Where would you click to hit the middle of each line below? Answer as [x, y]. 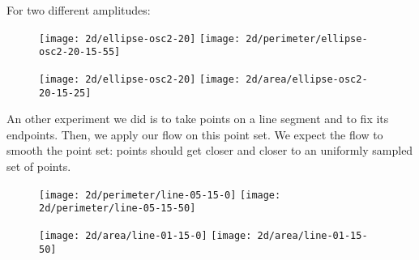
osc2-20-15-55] [80, 52]
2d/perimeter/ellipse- [307, 38]
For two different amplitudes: [79, 10]
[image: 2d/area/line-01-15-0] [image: [145, 235]
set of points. [39, 166]
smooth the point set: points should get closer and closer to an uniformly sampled [210, 150]
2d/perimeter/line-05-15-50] [118, 209]
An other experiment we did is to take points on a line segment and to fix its [198, 119]
